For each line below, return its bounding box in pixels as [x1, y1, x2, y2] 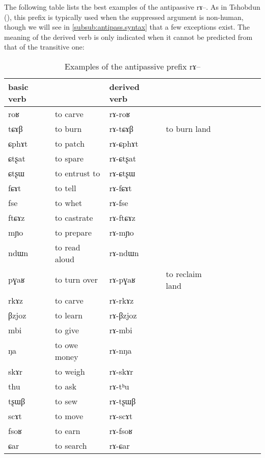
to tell [55, 181, 76, 194]
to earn [55, 424, 81, 437]
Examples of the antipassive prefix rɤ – [64, 60, 201, 72]
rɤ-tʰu [109, 380, 129, 392]
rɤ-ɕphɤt [109, 137, 139, 149]
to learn [55, 309, 83, 321]
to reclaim [166, 267, 202, 280]
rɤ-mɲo [109, 226, 134, 238]
